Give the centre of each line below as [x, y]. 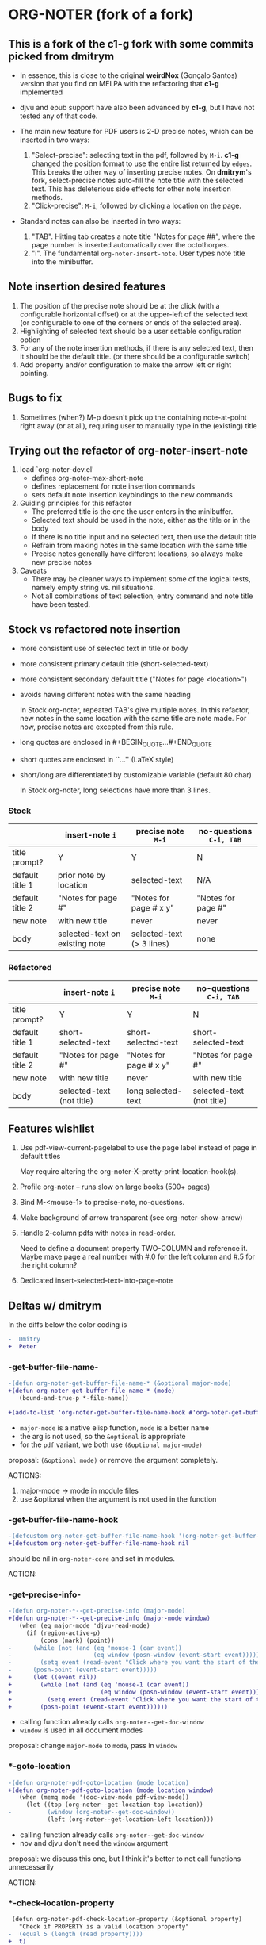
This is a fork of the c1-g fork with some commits [131, 44]
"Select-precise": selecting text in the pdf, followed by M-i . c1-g [135, 155]
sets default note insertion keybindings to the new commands [132, 495]
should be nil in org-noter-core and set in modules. [92, 1558]
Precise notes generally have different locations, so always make [137, 554]
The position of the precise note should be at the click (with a [120, 305]
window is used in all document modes [81, 1730]
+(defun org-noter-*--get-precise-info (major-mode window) [110, 1619]
